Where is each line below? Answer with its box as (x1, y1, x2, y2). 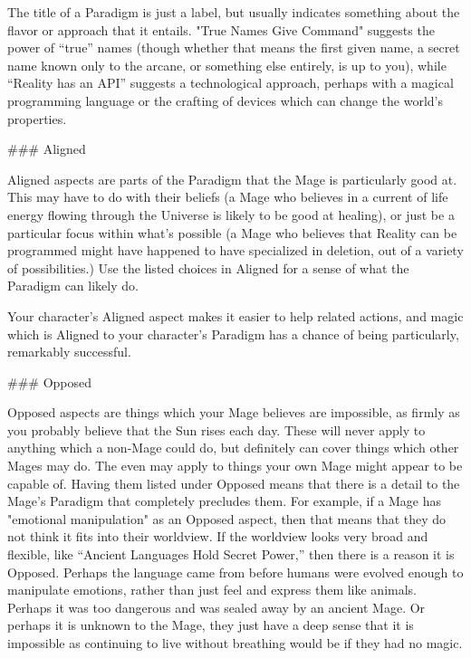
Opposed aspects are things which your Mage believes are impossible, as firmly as (7, 403, 460, 422)
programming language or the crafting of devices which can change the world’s (7, 91, 444, 110)
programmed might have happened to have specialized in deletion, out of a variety (7, 241, 464, 260)
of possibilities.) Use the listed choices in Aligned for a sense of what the (7, 258, 409, 277)
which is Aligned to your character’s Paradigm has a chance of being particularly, (7, 324, 459, 343)
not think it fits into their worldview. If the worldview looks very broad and (7, 527, 428, 546)
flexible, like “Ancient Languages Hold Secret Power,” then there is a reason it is (7, 545, 455, 564)
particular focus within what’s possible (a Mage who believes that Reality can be (7, 223, 457, 242)
